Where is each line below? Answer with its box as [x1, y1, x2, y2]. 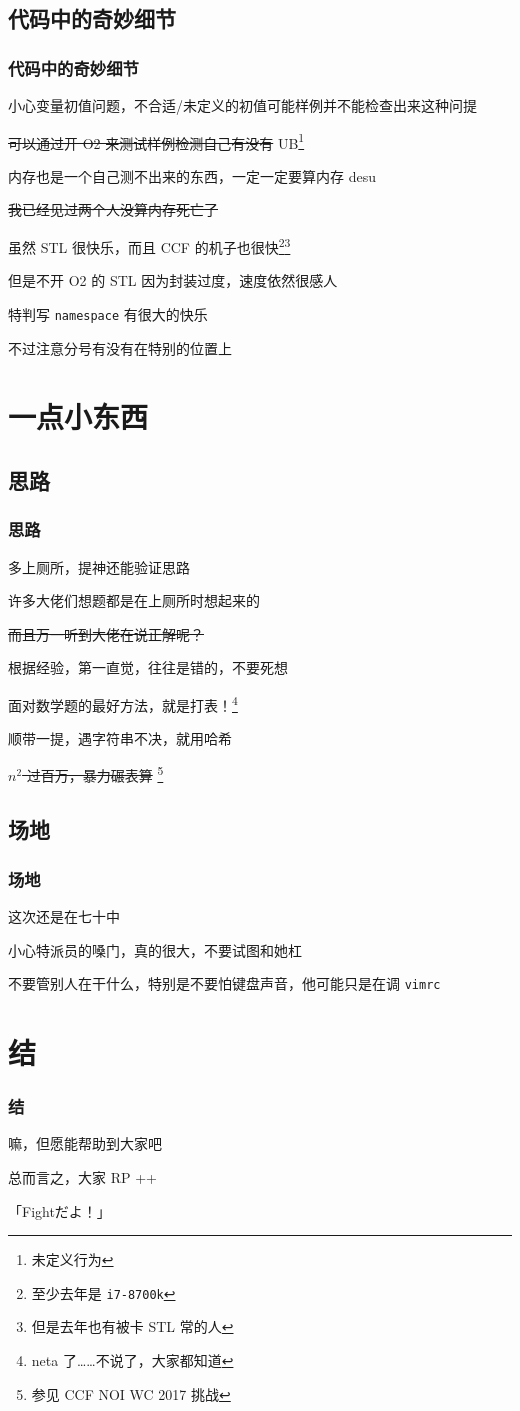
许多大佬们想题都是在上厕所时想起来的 [8, 590, 260, 611]
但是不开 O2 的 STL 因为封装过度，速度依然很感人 [8, 270, 338, 291]
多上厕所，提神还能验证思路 [8, 556, 190, 577]
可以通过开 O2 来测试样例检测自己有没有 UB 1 [8, 129, 305, 153]
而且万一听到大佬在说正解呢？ [8, 623, 204, 644]
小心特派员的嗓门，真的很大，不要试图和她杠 [8, 939, 302, 960]
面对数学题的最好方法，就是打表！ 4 [8, 691, 238, 715]
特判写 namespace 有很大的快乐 [8, 303, 208, 324]
